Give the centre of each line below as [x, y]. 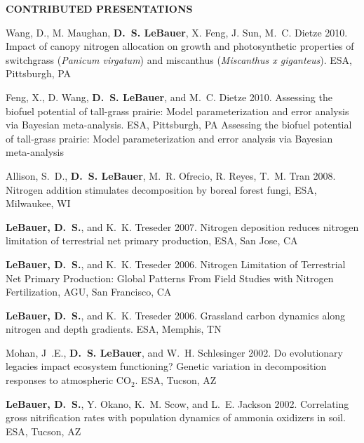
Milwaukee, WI [38, 203]
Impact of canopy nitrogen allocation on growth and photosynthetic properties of [180, 46]
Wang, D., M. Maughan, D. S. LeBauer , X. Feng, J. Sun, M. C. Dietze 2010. [177, 32]
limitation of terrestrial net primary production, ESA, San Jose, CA [152, 240]
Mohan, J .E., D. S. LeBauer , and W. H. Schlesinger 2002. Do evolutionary [174, 352]
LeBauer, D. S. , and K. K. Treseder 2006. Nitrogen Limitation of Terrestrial [176, 264]
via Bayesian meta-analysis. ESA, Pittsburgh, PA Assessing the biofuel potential [179, 125]
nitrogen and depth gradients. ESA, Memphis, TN [114, 329]
